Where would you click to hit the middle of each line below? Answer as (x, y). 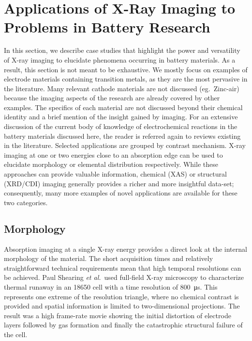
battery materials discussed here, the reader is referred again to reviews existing (122, 136)
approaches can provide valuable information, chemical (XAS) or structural (115, 174)
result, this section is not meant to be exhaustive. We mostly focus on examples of (126, 69)
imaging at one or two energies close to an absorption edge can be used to (113, 154)
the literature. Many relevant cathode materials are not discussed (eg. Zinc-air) (122, 88)
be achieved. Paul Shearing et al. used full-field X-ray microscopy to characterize (124, 277)
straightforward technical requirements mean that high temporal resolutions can (123, 268)
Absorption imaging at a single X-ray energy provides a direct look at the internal (126, 249)
